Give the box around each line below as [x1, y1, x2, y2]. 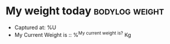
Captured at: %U [14, 24, 57, 31]
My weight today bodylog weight [5, 4, 165, 18]
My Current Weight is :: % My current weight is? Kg [14, 30, 131, 38]
